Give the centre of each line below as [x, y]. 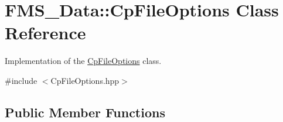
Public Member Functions [85, 112]
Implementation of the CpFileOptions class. [83, 61]
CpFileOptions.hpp [85, 80]
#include [21, 80]
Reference [45, 33]
